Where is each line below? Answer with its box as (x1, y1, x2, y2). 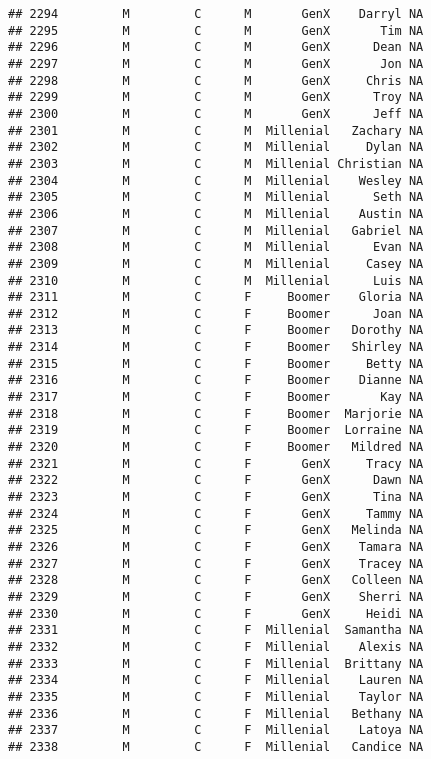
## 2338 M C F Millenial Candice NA (8, 739, 424, 754)
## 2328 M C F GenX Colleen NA (8, 573, 424, 588)
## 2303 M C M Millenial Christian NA (8, 156, 424, 171)
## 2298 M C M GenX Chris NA (8, 73, 424, 88)
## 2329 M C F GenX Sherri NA (8, 589, 424, 604)
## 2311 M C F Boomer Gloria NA (8, 290, 424, 305)
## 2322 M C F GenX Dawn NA (8, 473, 424, 488)
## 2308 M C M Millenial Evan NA (8, 240, 424, 255)
